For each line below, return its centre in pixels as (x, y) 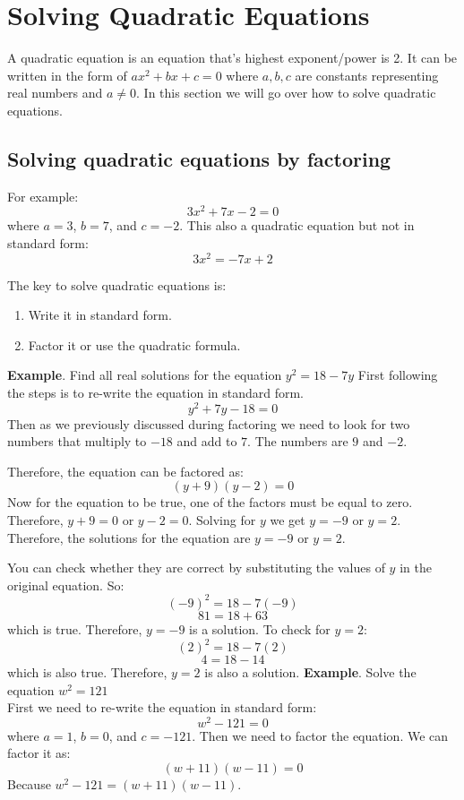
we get (288, 520)
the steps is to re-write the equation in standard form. (156, 393)
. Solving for (222, 520)
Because (29, 784)
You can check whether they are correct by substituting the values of (196, 568)
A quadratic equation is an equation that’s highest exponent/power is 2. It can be (232, 58)
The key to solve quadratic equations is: (117, 284)
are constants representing (367, 75)
